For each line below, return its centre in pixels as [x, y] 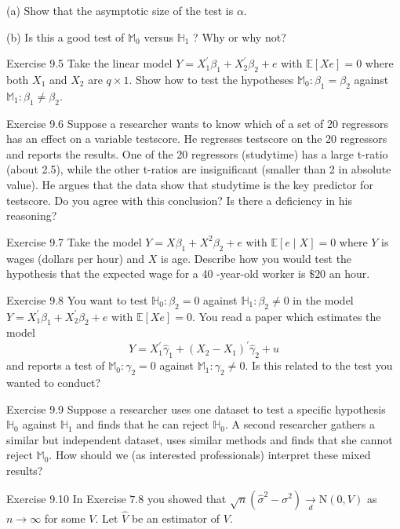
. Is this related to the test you [319, 365]
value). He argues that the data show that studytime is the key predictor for [190, 184]
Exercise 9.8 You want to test [77, 299]
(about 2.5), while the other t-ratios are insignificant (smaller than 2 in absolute [199, 169]
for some [65, 518]
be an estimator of [176, 518]
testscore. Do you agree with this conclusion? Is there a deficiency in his [179, 200]
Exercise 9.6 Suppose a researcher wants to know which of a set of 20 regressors [198, 123]
